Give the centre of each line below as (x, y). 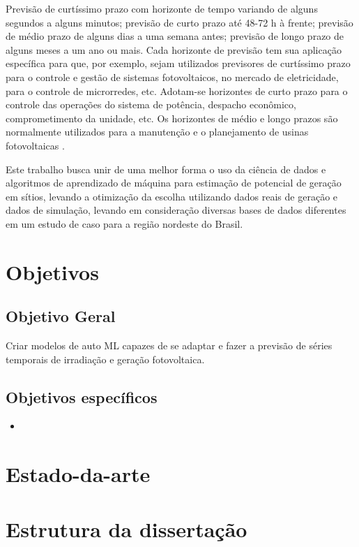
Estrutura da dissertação (127, 528)
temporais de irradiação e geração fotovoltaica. (105, 359)
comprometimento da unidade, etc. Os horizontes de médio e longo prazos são (172, 118)
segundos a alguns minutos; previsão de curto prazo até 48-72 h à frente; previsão (179, 22)
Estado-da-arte (78, 474)
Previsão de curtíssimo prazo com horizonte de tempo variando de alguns (162, 8)
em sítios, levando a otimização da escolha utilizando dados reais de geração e (172, 196)
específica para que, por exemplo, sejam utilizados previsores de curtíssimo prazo (178, 63)
